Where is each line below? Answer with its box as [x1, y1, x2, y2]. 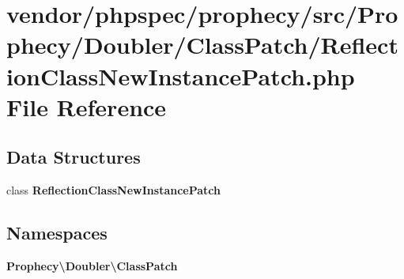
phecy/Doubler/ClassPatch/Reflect [6, 28, 398, 61]
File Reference [6, 90, 167, 123]
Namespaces [6, 221, 108, 245]
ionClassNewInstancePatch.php [6, 59, 355, 92]
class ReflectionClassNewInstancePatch [6, 182, 221, 198]
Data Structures [6, 145, 141, 169]
